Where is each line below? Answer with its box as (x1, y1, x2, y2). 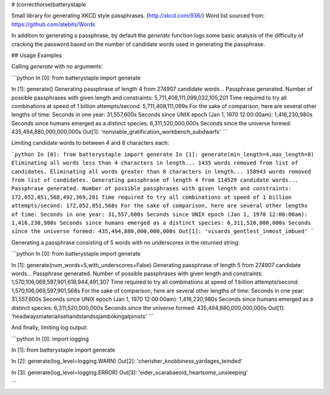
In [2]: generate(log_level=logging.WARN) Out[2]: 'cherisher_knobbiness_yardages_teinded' (11, 358, 243, 365)
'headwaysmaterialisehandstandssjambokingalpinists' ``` (11, 312, 154, 320)
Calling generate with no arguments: (11, 63, 103, 70)
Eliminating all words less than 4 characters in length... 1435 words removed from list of (11, 160, 299, 166)
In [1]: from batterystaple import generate (11, 346, 116, 354)
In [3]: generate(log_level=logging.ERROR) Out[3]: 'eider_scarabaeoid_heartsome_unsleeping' (11, 369, 248, 376)
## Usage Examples (11, 51, 62, 59)
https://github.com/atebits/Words (11, 20, 95, 28)
